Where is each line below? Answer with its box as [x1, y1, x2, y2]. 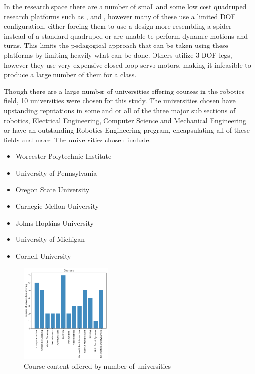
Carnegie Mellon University [15, 201, 99, 211]
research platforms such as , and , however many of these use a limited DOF [4, 11, 236, 21]
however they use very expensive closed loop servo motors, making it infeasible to [4, 59, 251, 70]
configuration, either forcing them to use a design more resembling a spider [4, 21, 232, 31]
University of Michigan [15, 234, 85, 244]
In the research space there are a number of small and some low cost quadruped [4, 1, 247, 11]
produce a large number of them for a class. [4, 69, 137, 80]
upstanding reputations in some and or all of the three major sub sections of [4, 105, 236, 115]
